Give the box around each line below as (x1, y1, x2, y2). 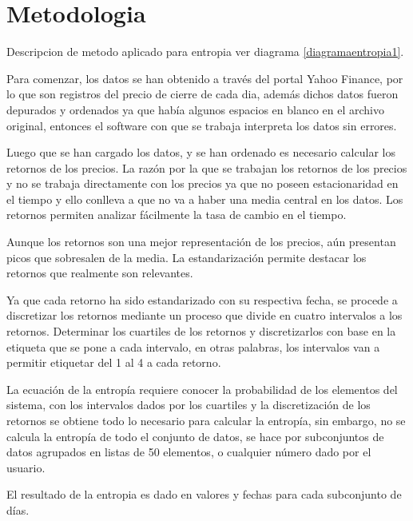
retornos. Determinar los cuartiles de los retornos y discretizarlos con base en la (6, 323, 396, 340)
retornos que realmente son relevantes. (6, 264, 193, 281)
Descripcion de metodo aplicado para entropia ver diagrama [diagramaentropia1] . (6, 43, 404, 60)
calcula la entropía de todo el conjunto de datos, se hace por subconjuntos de (6, 428, 384, 444)
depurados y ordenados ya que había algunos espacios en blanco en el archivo (6, 101, 385, 117)
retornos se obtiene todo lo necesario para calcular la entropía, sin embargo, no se (6, 412, 406, 428)
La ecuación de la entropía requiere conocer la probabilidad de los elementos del (6, 380, 398, 397)
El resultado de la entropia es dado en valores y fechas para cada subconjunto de (6, 486, 402, 503)
